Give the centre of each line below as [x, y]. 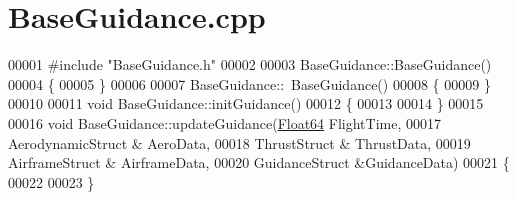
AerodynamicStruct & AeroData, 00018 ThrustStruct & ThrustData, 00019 [239, 142]
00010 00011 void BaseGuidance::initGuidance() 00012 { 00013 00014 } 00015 [246, 103]
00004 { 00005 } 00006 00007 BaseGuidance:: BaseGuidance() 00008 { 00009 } [249, 83]
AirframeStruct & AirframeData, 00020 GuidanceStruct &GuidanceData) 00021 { [259, 162]
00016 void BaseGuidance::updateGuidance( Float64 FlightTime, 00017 [224, 122]
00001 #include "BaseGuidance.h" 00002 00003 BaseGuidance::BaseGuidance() [250, 64]
